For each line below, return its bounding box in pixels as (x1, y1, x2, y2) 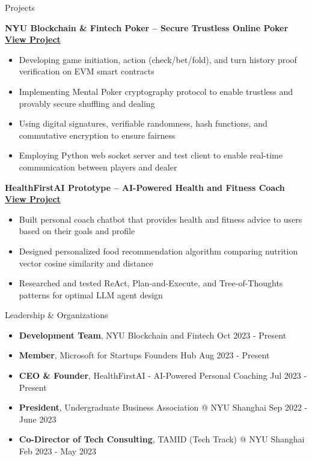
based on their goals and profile (19, 224, 135, 237)
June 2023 (19, 412, 57, 425)
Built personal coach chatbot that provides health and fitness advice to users (19, 212, 302, 225)
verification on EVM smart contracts (19, 65, 154, 77)
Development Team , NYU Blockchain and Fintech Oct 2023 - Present (19, 328, 287, 341)
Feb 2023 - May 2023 (19, 445, 96, 457)
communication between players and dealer (19, 160, 177, 173)
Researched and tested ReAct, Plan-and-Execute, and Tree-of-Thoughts (19, 277, 283, 289)
